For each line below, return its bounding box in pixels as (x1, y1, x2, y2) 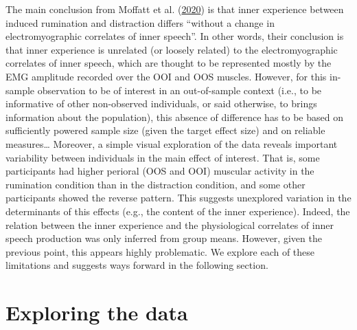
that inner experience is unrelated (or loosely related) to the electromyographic (5, 42, 338, 56)
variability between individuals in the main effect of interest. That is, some (5, 150, 320, 164)
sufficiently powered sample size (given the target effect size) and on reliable (5, 123, 325, 137)
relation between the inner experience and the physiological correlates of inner (5, 217, 334, 232)
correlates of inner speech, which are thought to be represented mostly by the (5, 56, 332, 70)
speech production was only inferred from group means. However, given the (5, 231, 322, 245)
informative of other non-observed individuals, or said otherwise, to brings (5, 96, 317, 111)
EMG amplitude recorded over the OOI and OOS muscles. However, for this (5, 69, 327, 83)
